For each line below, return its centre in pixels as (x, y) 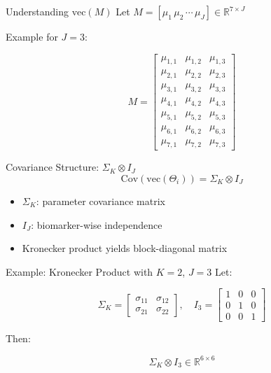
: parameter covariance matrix (100, 201)
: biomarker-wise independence (97, 224)
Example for (32, 36)
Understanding (37, 11)
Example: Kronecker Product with (79, 271)
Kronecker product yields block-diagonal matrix (125, 248)
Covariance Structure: (53, 167)
